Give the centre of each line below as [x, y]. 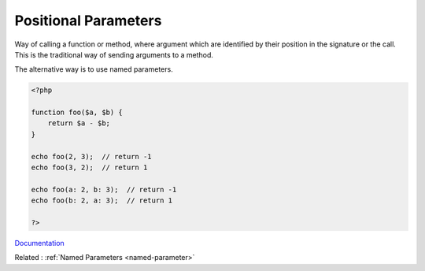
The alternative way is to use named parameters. [94, 69]
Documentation [39, 243]
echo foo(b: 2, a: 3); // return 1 [102, 200]
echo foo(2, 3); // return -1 [92, 156]
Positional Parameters [88, 20]
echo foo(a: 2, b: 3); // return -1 [104, 189]
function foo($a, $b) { [77, 113]
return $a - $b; [79, 123]
